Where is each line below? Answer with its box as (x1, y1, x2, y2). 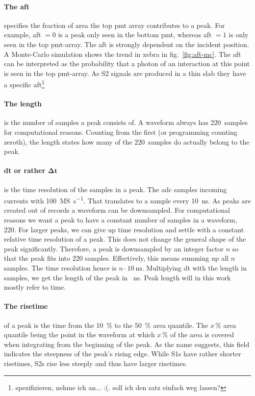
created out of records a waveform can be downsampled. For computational (4, 205, 230, 215)
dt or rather (4, 165, 46, 175)
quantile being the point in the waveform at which (4, 329, 155, 340)
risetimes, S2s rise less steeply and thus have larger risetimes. (4, 358, 187, 368)
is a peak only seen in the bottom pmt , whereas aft (58, 29, 212, 40)
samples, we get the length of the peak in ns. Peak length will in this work (4, 272, 231, 282)
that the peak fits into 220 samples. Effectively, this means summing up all (4, 253, 229, 263)
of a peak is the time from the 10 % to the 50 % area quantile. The (4, 320, 208, 330)
